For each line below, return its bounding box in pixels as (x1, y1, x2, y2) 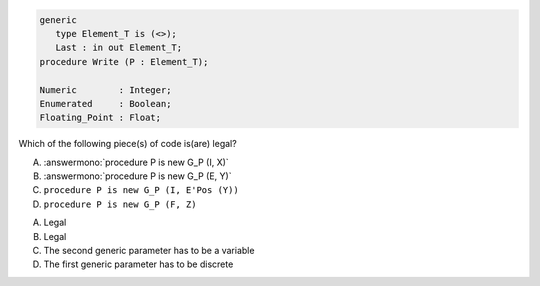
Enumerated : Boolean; (39, 98, 172, 109)
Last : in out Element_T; (55, 42, 183, 54)
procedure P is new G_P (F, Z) (43, 198, 197, 210)
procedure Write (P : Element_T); (39, 56, 209, 67)
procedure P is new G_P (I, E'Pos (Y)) (43, 185, 239, 196)
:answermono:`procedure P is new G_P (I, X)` (43, 156, 229, 168)
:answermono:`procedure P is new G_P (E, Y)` (43, 170, 232, 182)
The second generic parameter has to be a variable (43, 245, 255, 257)
